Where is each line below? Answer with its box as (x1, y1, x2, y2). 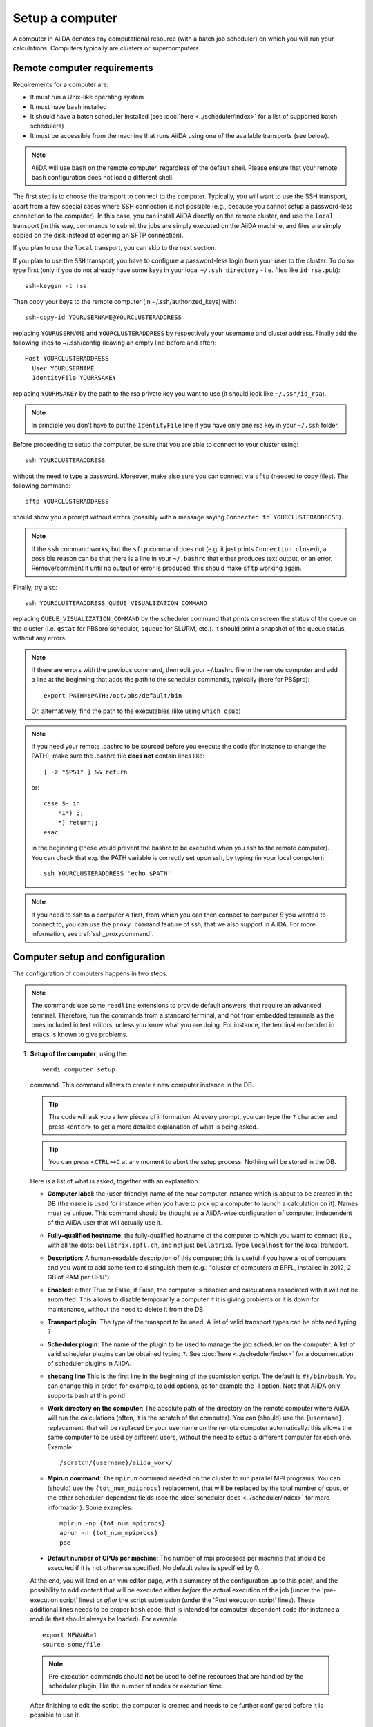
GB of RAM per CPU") (47, 1273, 110, 1281)
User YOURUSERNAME (32, 364, 95, 372)
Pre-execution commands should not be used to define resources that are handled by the (48, 1672, 304, 1681)
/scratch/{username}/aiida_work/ (59, 1458, 173, 1467)
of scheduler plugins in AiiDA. (47, 1359, 132, 1368)
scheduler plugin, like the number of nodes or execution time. (48, 1682, 224, 1690)
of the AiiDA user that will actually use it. (47, 1219, 162, 1227)
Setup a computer (12, 10, 118, 26)
